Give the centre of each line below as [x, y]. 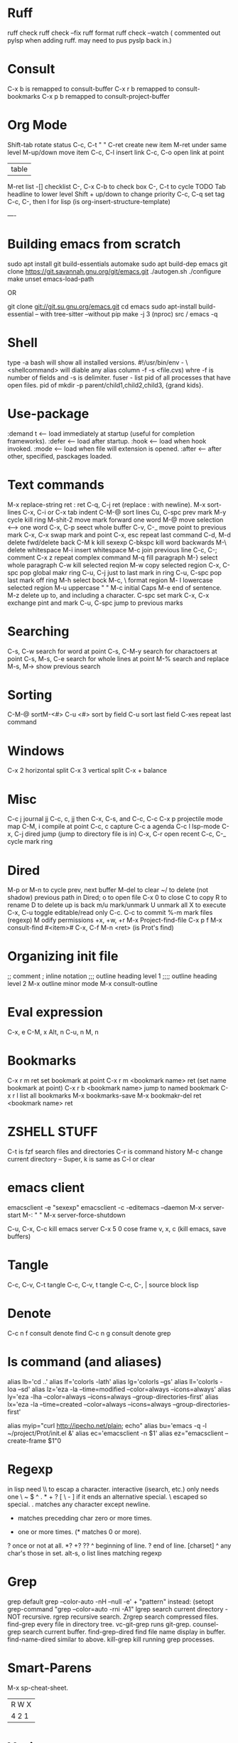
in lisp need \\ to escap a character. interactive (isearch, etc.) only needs [113, 1489]
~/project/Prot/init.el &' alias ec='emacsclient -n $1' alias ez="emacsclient [115, 1433]
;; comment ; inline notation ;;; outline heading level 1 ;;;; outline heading [112, 976]
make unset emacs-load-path [51, 279]
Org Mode [37, 125]
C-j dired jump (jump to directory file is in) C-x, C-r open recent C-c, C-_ [120, 834]
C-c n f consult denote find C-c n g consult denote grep [89, 1333]
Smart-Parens [50, 1668]
